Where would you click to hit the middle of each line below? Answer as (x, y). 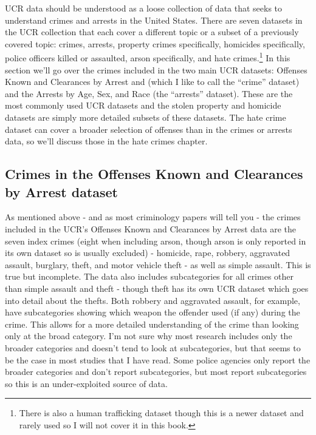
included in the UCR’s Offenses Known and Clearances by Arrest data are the (151, 228)
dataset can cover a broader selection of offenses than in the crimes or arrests (149, 129)
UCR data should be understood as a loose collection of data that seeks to (144, 8)
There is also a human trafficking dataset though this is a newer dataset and (161, 413)
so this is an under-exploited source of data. (86, 383)
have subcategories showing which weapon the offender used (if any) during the (153, 312)
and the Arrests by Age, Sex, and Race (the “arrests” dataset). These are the (149, 93)
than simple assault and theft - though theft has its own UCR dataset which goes (157, 288)
